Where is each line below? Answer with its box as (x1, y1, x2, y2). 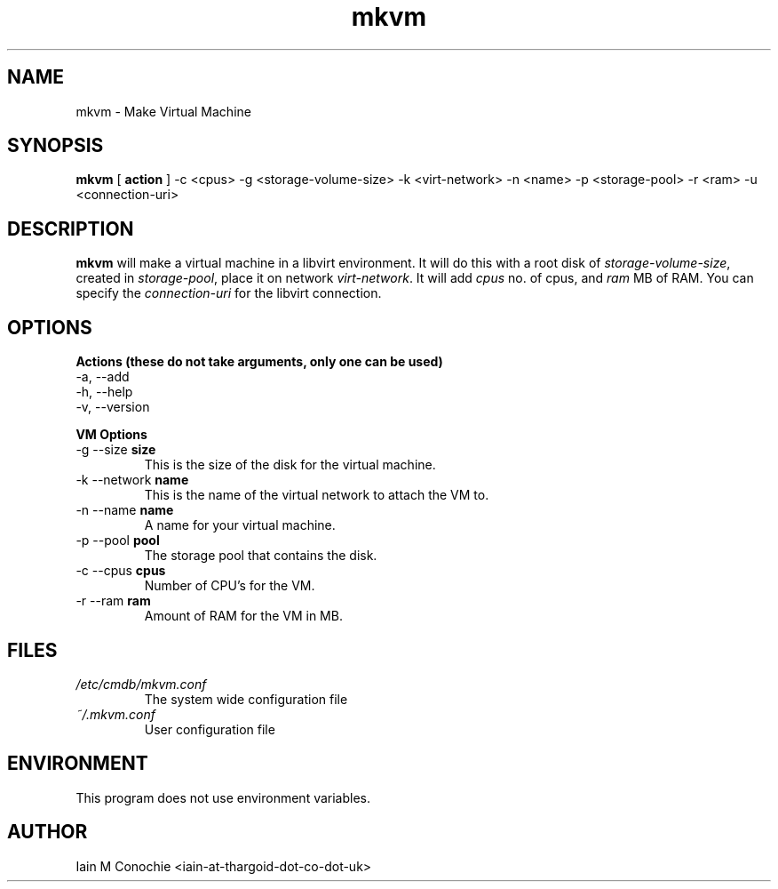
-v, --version (75, 399, 150, 415)
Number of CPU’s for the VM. (144, 578, 315, 594)
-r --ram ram (75, 593, 151, 609)
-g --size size (75, 442, 156, 458)
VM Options (75, 427, 147, 443)
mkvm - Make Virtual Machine (75, 103, 251, 119)
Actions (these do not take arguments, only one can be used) (75, 354, 443, 370)
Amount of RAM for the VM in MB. (144, 608, 343, 624)
